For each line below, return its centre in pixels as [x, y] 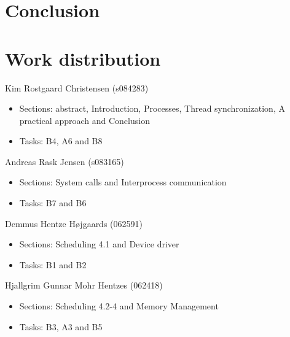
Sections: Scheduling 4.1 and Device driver [99, 244]
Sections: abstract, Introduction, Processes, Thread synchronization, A [152, 108]
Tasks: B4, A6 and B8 [61, 141]
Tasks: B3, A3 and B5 [61, 326]
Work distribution [83, 58]
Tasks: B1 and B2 [53, 264]
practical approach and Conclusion [84, 120]
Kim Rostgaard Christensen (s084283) [77, 87]
